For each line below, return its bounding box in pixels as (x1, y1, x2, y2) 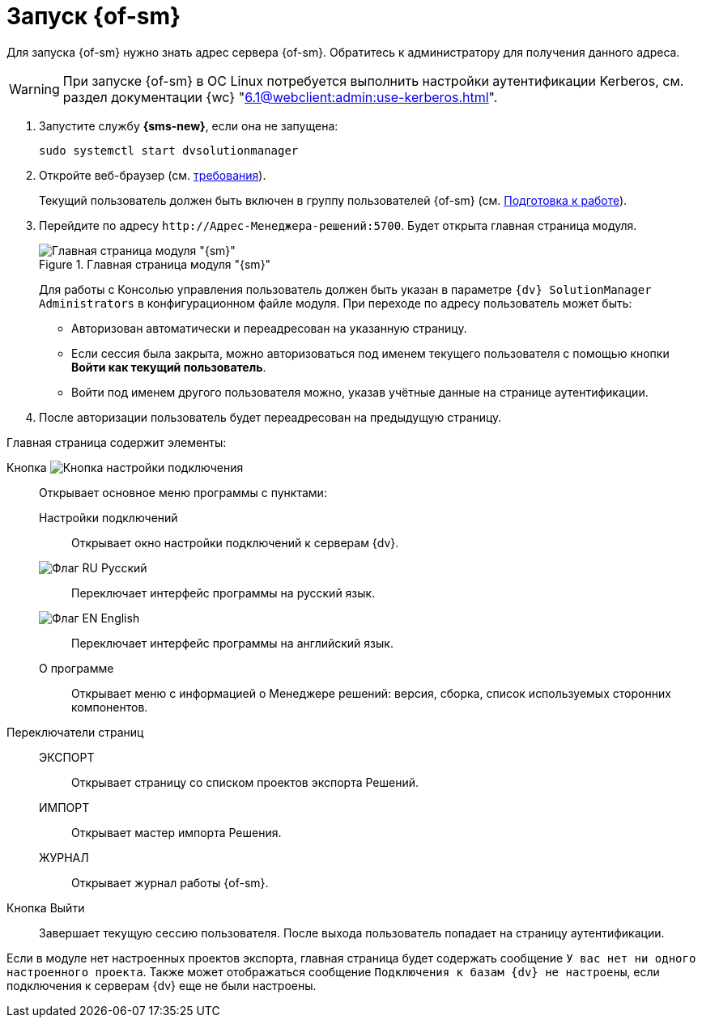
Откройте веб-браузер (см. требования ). (39, 168, 266, 182)
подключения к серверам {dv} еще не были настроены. (6, 978, 317, 992)
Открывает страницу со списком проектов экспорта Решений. (71, 775, 419, 789)
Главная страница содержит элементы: (6, 435, 227, 449)
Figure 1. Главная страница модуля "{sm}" (39, 257, 271, 271)
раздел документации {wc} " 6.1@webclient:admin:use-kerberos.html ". (62, 88, 498, 105)
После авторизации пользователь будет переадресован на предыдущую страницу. (39, 410, 502, 424)
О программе (39, 661, 114, 675)
